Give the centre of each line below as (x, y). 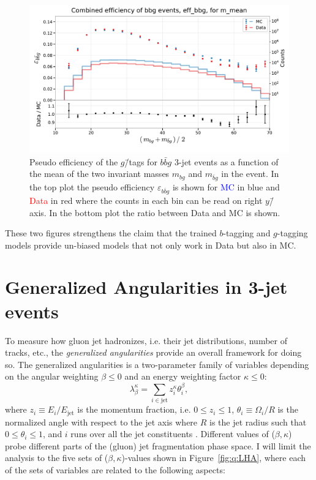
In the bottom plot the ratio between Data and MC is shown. (165, 212)
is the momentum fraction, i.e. (134, 409)
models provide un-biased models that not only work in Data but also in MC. (151, 245)
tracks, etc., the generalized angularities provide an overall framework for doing (153, 352)
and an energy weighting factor (183, 376)
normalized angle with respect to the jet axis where (101, 422)
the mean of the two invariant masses (100, 174)
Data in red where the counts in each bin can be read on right (146, 200)
